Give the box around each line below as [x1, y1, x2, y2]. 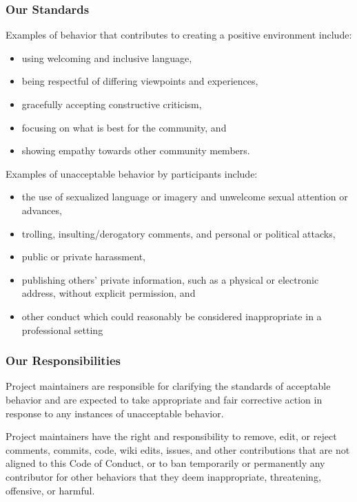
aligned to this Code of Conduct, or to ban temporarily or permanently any [6, 456, 325, 470]
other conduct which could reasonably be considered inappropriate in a [21, 308, 322, 323]
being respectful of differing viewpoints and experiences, [21, 74, 258, 88]
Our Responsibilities [6, 352, 121, 369]
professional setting [21, 322, 103, 337]
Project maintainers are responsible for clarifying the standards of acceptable [6, 379, 331, 393]
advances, [21, 202, 62, 217]
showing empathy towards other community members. [21, 143, 250, 158]
